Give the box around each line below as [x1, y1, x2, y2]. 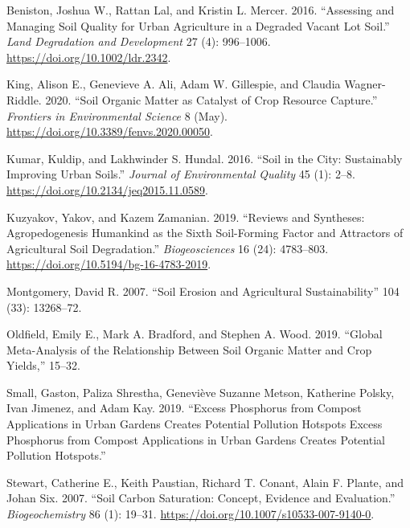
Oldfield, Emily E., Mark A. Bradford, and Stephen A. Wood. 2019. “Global [6, 325, 383, 342]
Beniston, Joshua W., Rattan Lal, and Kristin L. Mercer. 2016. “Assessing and [6, 2, 395, 18]
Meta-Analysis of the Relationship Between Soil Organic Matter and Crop [6, 341, 372, 358]
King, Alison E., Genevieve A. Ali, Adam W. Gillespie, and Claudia [6, 76, 341, 92]
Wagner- [344, 76, 386, 92]
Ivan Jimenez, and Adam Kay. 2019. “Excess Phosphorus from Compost [6, 399, 362, 416]
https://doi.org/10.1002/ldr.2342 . [6, 48, 171, 65]
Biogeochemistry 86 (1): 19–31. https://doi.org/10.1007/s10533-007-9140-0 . [6, 505, 375, 522]
